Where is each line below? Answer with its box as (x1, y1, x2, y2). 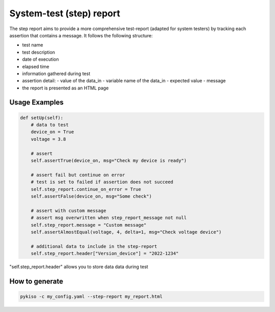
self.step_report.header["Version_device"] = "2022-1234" (31, 251, 179, 256)
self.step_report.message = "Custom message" (31, 222, 147, 228)
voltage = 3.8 (31, 136, 66, 142)
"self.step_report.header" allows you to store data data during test (9, 263, 149, 270)
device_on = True (31, 129, 74, 135)
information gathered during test (22, 70, 91, 77)
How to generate (9, 277, 64, 285)
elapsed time (22, 63, 49, 69)
